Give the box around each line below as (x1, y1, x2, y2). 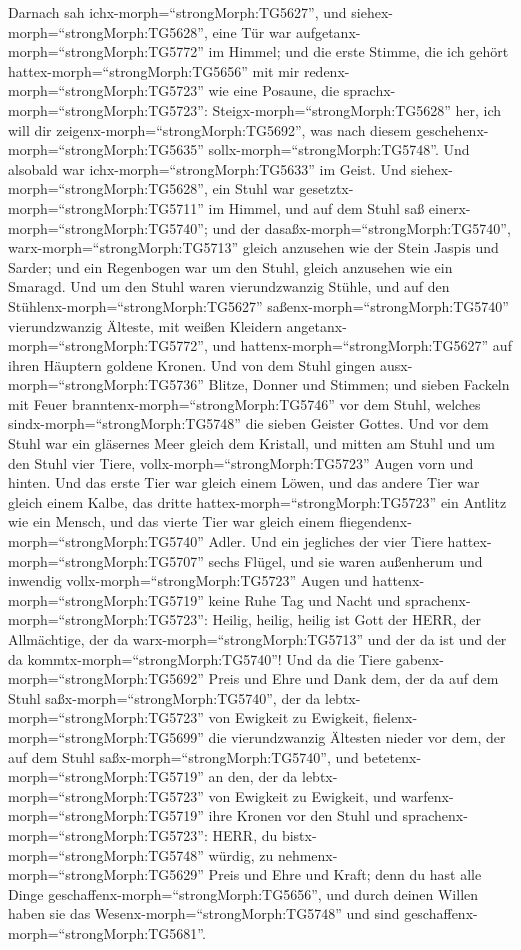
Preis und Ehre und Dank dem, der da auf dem (208, 668, 499, 689)
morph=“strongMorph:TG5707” (8, 550, 204, 571)
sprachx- (343, 80, 396, 101)
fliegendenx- (339, 511, 412, 532)
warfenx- (401, 785, 454, 806)
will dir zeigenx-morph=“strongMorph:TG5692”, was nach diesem (8, 119, 412, 140)
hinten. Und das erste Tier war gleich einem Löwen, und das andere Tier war (8, 472, 480, 493)
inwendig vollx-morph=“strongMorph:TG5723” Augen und (8, 570, 368, 591)
